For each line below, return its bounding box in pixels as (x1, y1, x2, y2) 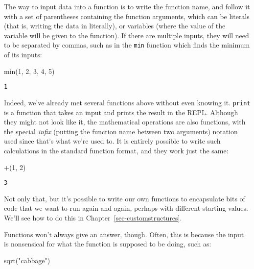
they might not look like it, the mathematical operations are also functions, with (4, 117, 246, 127)
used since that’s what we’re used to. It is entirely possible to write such (4, 136, 221, 146)
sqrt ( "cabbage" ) (4, 255, 50, 265)
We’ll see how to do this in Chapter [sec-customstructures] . (4, 212, 182, 222)
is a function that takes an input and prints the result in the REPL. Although (4, 107, 238, 117)
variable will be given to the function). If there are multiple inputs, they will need (4, 30, 249, 40)
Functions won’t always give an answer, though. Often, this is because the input (4, 229, 244, 239)
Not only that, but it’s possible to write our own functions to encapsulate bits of (4, 193, 245, 203)
